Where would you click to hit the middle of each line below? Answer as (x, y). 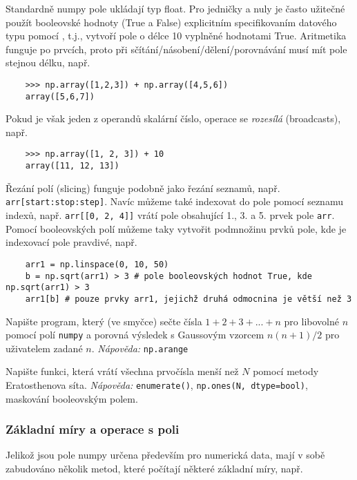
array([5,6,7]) (60, 96)
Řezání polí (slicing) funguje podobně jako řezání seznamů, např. (143, 188)
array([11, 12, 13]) (72, 166)
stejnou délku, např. (48, 63)
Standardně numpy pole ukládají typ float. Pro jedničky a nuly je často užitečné (175, 8)
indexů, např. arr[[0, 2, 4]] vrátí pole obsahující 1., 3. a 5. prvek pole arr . (170, 215)
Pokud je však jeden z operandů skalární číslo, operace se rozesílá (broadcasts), (173, 118)
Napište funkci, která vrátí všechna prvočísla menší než (122, 371)
